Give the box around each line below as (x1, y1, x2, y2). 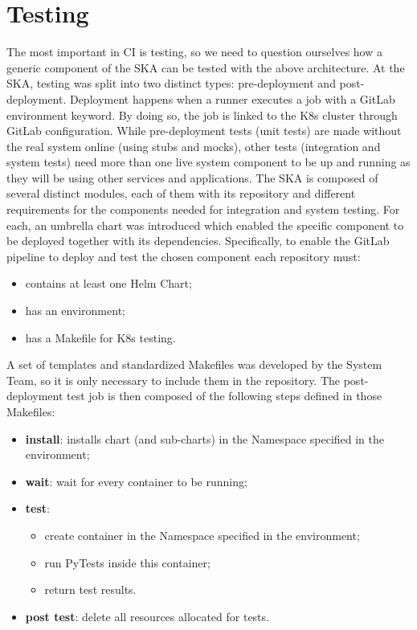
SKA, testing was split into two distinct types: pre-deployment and (6, 75, 336, 92)
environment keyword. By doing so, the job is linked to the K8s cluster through (6, 106, 398, 123)
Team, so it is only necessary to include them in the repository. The (6, 371, 341, 388)
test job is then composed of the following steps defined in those (67, 387, 382, 404)
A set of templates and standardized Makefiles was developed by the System (6, 356, 382, 373)
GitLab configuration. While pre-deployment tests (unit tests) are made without (6, 122, 402, 139)
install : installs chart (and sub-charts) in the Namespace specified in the (25, 430, 385, 447)
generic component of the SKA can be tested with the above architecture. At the (6, 59, 405, 76)
